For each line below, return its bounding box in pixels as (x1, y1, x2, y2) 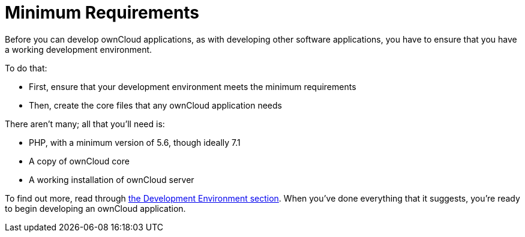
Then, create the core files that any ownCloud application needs (29, 100, 282, 110)
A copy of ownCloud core (29, 155, 130, 166)
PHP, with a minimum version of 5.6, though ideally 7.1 (29, 137, 241, 148)
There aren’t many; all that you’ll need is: (5, 118, 165, 129)
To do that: (5, 62, 47, 73)
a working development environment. (5, 44, 152, 55)
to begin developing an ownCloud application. (5, 203, 186, 214)
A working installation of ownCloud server (29, 174, 194, 185)
